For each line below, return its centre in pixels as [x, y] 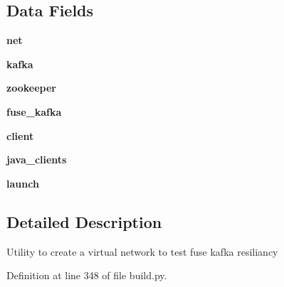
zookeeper [31, 88]
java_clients [37, 159]
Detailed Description [84, 221]
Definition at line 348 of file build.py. [87, 275]
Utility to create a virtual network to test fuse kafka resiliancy [142, 251]
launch [23, 183]
